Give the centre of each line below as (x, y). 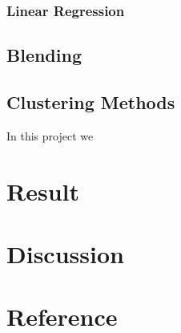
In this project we (50, 135)
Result (43, 191)
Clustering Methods (91, 102)
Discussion (65, 253)
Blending (44, 55)
